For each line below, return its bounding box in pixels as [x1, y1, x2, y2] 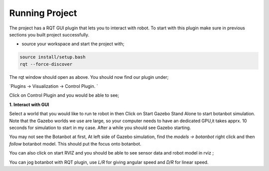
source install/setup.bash [19, 54, 86, 60]
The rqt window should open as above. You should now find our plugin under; [9, 74, 169, 80]
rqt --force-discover [19, 61, 73, 67]
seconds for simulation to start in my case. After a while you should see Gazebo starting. [9, 125, 191, 131]
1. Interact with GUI [9, 101, 49, 107]
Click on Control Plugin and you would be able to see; [9, 92, 120, 98]
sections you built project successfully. [9, 31, 90, 37]
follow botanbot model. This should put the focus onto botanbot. [9, 141, 141, 147]
